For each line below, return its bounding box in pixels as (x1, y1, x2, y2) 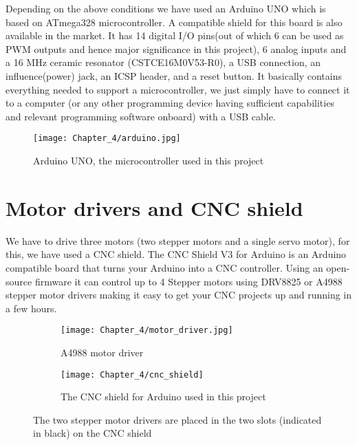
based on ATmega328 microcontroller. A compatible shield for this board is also (6, 14, 343, 29)
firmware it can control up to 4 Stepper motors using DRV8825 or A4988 (34, 274, 343, 288)
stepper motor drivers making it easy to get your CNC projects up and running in (6, 287, 352, 302)
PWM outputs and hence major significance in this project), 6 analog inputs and (6, 41, 347, 56)
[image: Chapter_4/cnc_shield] (61, 369, 204, 380)
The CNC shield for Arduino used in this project (61, 389, 266, 404)
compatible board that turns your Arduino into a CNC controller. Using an (6, 260, 323, 274)
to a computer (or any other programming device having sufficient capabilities (6, 96, 334, 110)
